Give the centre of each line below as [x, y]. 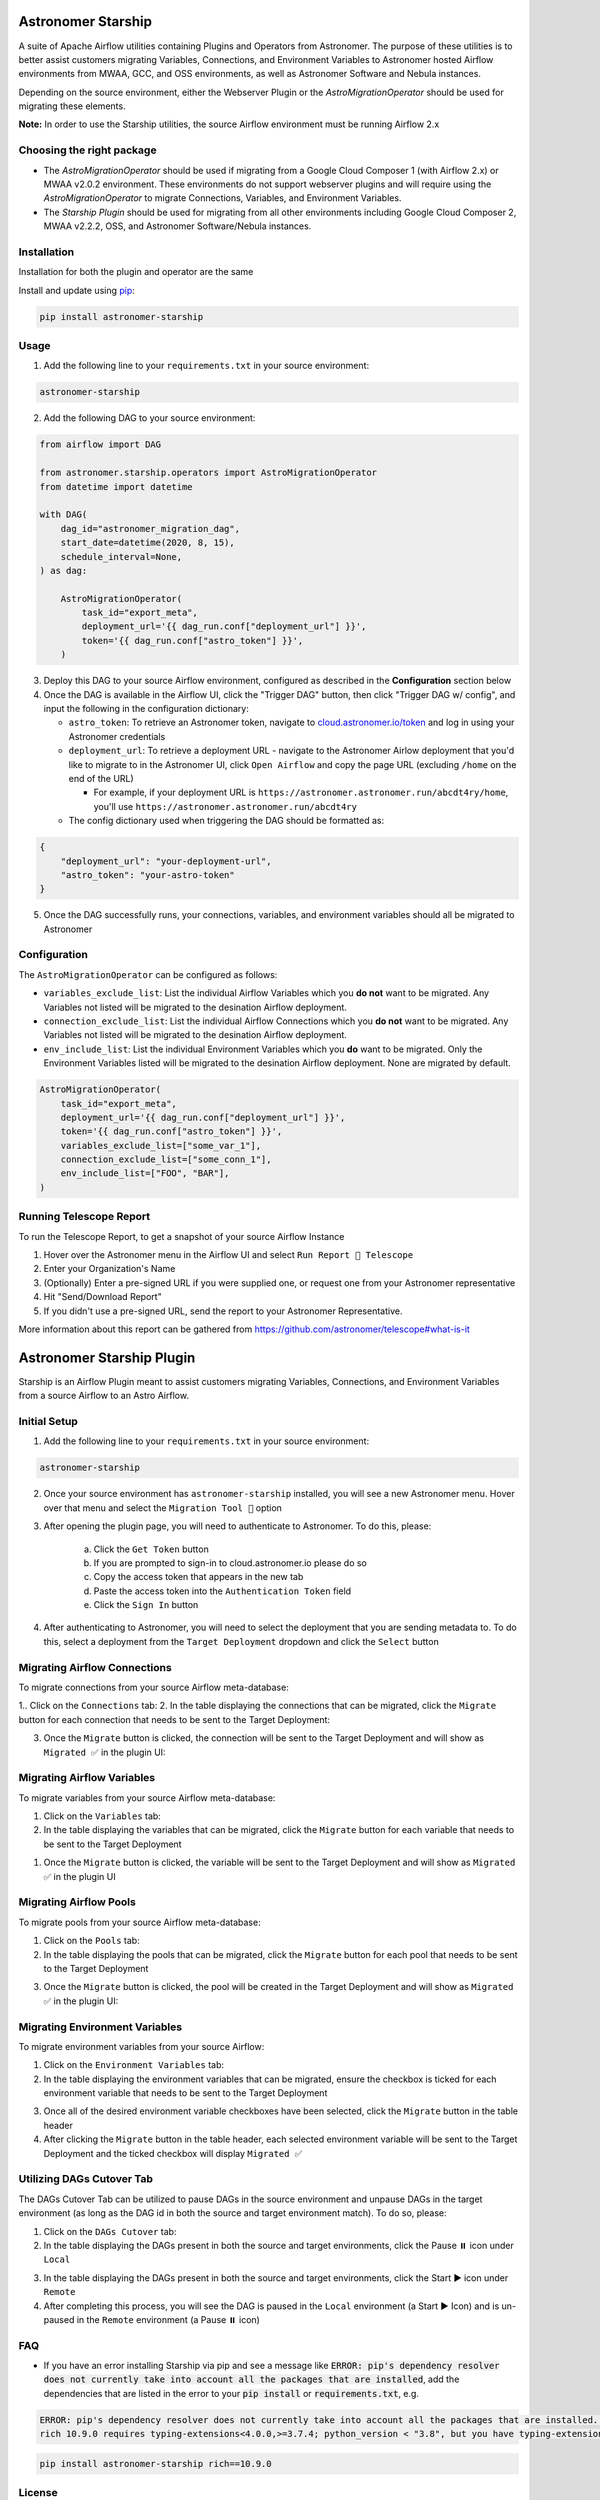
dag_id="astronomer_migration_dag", [150, 528]
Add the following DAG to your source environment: [149, 418]
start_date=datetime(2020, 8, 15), [147, 543]
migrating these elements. [72, 106]
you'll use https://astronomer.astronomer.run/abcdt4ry [225, 806]
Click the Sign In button [146, 1605]
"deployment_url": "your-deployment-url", [166, 861]
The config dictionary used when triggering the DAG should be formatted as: [226, 821]
